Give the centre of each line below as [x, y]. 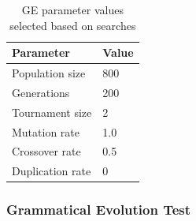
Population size [49, 73]
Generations [41, 92]
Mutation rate [46, 131]
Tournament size [52, 112]
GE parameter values [72, 9]
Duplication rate [52, 171]
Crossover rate [46, 151]
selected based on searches [73, 25]
